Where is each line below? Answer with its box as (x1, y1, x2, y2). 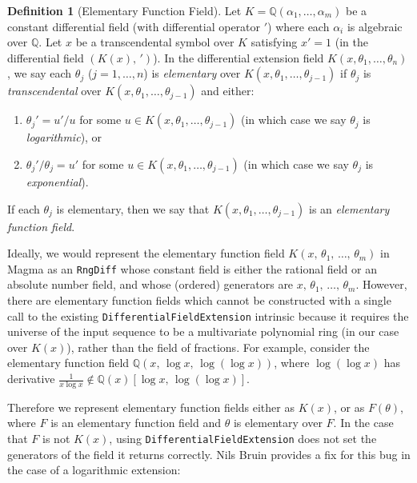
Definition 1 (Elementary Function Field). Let (7, 2, 242, 18)
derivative (7, 370, 55, 387)
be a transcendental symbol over (75, 34, 235, 50)
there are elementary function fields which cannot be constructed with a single (7, 292, 391, 308)
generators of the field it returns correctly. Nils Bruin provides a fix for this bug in (7, 445, 411, 462)
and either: (201, 82, 255, 99)
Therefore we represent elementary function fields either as (7, 398, 295, 415)
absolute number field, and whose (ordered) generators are (7, 276, 294, 293)
